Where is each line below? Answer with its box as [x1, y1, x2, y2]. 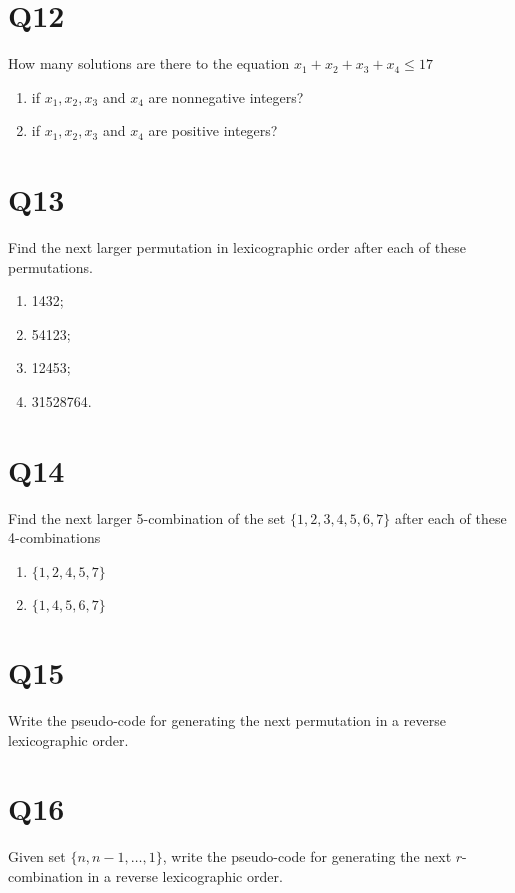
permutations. [8, 256, 93, 277]
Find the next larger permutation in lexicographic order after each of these [8, 237, 466, 258]
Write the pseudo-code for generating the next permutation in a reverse [8, 710, 446, 731]
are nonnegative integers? [148, 86, 304, 107]
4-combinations [8, 527, 101, 548]
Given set [8, 846, 66, 867]
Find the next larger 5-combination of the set [8, 507, 286, 528]
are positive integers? [148, 120, 278, 141]
